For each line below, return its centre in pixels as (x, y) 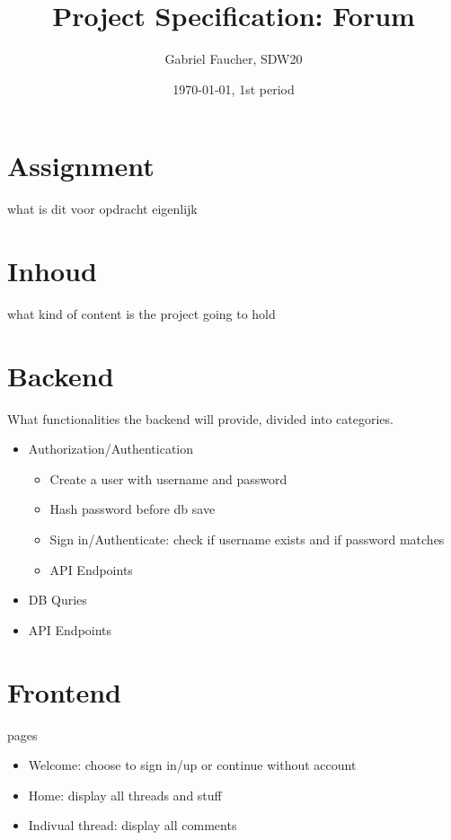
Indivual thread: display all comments (133, 825)
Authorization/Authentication (111, 449)
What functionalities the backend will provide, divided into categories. (200, 418)
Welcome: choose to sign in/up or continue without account (192, 765)
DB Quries (57, 600)
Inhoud (52, 271)
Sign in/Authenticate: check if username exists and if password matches (247, 539)
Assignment (81, 166)
